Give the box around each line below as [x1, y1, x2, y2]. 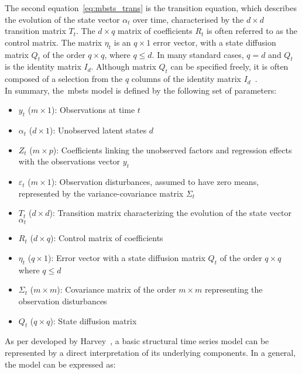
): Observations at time [51, 104, 135, 116]
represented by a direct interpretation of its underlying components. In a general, [5, 346, 296, 358]
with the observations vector [18, 155, 121, 167]
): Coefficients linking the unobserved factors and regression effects [53, 143, 292, 156]
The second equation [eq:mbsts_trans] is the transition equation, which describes [5, 2, 297, 13]
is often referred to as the [207, 25, 298, 37]
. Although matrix [91, 60, 156, 73]
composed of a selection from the [5, 73, 123, 85]
